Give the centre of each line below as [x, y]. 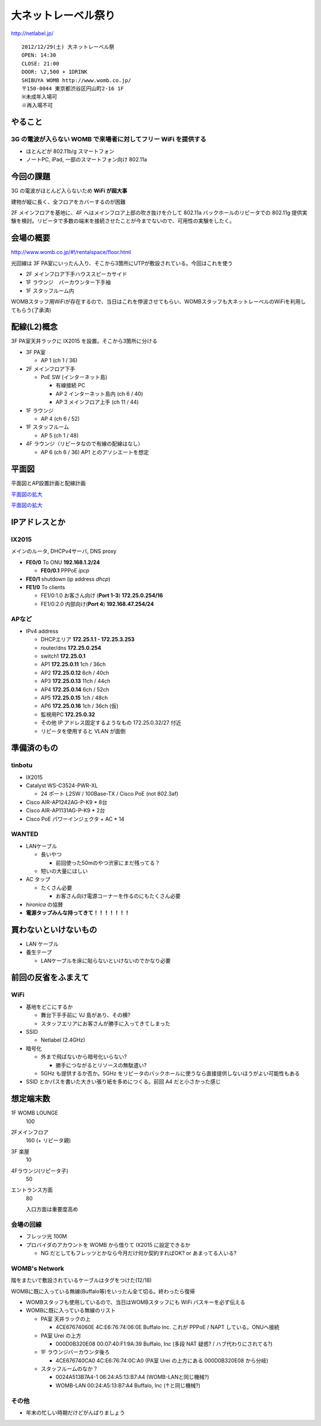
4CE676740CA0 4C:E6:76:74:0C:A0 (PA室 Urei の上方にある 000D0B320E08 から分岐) [162, 1361]
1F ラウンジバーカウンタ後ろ [75, 1352]
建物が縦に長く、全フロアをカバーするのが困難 [68, 202]
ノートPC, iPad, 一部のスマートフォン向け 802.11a [86, 160]
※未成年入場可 [40, 97]
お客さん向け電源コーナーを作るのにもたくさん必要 [118, 896]
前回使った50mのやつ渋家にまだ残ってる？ [108, 862]
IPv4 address [42, 631]
